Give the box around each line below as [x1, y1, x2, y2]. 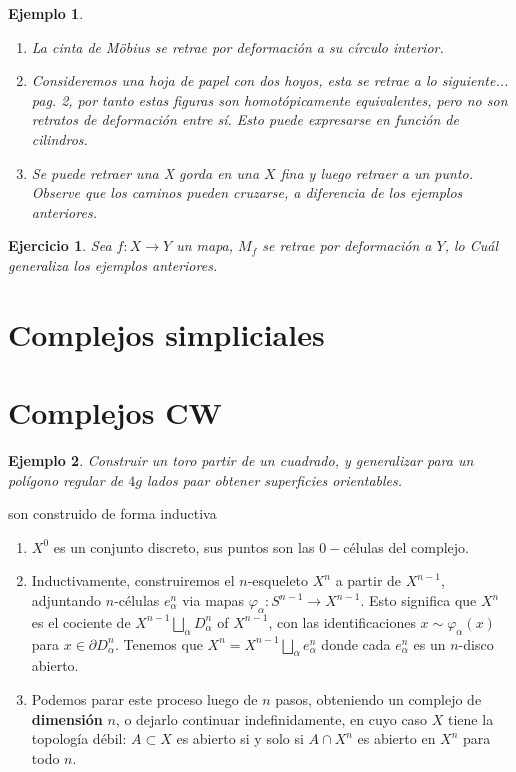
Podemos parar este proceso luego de [31, 688, 258, 709]
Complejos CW [8, 392, 222, 433]
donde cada [321, 633, 391, 654]
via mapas [182, 590, 245, 610]
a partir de [335, 570, 402, 591]
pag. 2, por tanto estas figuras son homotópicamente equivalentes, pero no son [31, 89, 508, 110]
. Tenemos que [114, 633, 203, 654]
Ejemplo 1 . [8, 3, 84, 23]
